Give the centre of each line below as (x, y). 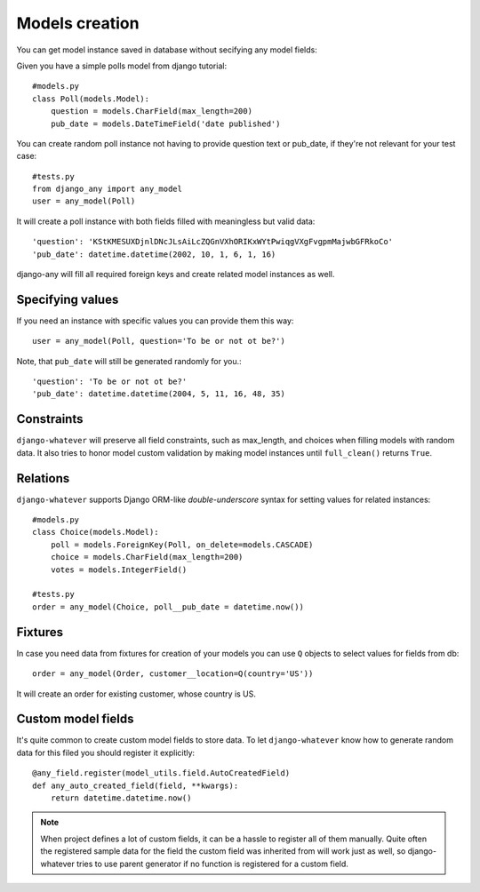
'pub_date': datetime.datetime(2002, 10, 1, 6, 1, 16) (154, 254)
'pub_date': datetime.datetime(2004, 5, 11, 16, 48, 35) (159, 394)
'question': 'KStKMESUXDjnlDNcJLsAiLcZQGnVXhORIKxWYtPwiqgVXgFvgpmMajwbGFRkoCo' (213, 242)
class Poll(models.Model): (91, 99)
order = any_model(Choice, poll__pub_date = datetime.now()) (168, 607)
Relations (43, 478)
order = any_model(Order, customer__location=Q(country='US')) (173, 674)
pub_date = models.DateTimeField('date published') (165, 123)
